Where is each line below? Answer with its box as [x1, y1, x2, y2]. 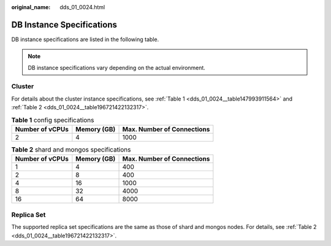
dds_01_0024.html [59, 4, 105, 10]
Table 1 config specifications [11, 115, 94, 124]
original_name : [11, 4, 51, 10]
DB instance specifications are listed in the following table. [11, 36, 159, 43]
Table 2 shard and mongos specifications [11, 145, 131, 154]
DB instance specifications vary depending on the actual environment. [28, 64, 205, 71]
